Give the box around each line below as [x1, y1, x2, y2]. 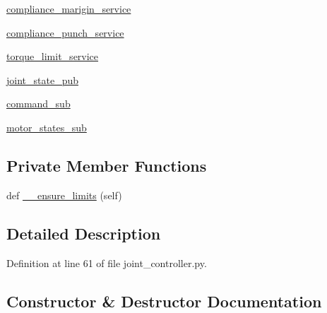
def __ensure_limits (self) [6, 187, 122, 202]
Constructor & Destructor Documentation [6, 290, 322, 312]
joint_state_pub [6, 72, 78, 87]
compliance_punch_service [6, 25, 124, 40]
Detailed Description [6, 222, 161, 244]
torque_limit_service [6, 49, 99, 64]
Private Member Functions [6, 154, 207, 176]
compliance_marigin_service [6, 1, 131, 16]
